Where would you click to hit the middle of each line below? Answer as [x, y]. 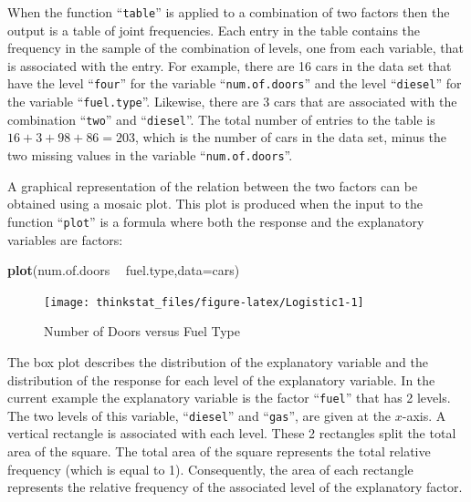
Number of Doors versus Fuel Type [142, 331]
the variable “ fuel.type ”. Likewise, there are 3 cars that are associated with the [232, 102]
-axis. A [424, 415]
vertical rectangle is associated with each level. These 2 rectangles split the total [232, 433]
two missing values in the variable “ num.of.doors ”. [150, 155]
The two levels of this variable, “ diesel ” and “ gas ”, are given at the [199, 415]
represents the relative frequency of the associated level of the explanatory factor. [235, 487]
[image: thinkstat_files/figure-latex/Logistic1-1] [204, 302]
